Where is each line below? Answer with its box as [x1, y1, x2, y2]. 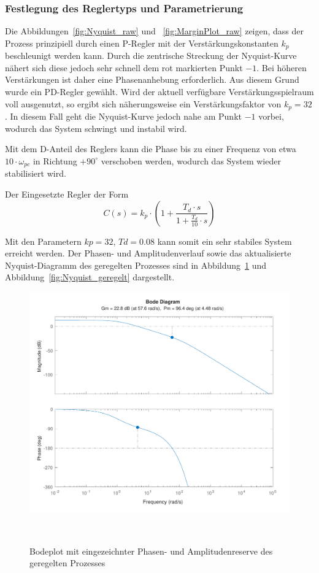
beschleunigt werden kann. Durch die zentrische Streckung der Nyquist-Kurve [5, 49, 297, 62]
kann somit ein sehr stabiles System [157, 234, 292, 247]
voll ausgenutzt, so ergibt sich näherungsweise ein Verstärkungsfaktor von [5, 97, 282, 110]
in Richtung [33, 154, 77, 167]
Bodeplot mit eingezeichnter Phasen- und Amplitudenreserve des [29, 544, 273, 557]
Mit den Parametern [5, 234, 82, 247]
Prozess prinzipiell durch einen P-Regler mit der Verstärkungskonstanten [5, 36, 279, 49]
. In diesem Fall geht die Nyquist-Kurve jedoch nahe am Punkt [5, 110, 242, 123]
